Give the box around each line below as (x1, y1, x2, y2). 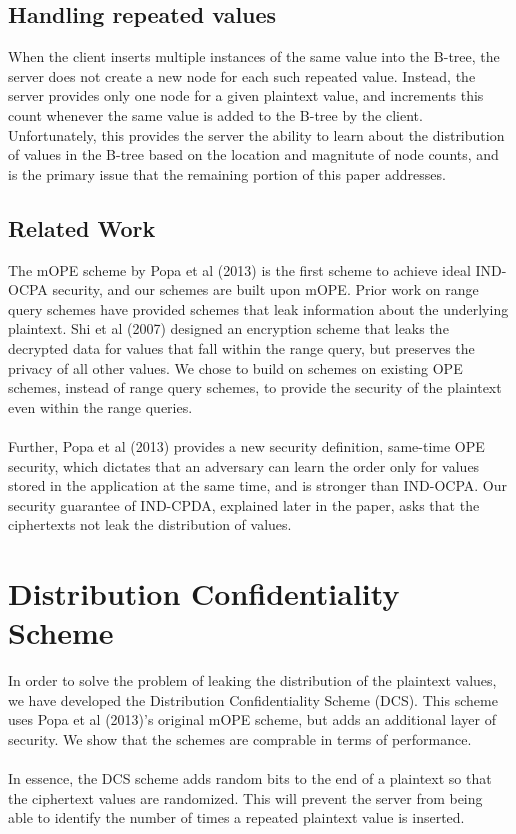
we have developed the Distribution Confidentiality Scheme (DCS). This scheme (8, 689, 498, 710)
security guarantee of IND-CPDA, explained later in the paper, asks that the (8, 494, 480, 515)
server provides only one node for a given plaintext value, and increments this (8, 85, 484, 106)
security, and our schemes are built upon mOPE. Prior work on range (52, 279, 479, 300)
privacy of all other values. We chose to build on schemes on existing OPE (8, 357, 463, 378)
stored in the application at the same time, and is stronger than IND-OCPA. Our (8, 475, 508, 496)
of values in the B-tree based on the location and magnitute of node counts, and (8, 144, 499, 165)
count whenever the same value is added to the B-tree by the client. (8, 104, 423, 125)
